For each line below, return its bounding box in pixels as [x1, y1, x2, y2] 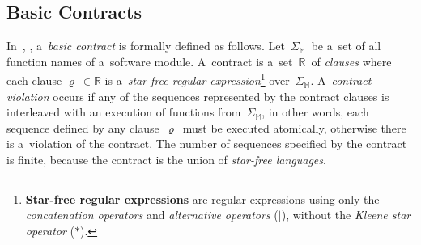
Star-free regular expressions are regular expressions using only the [25, 190, 380, 207]
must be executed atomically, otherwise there [182, 119, 406, 136]
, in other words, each [262, 103, 369, 120]
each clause [6, 72, 62, 89]
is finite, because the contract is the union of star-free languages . [6, 151, 326, 168]
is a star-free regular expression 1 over [104, 70, 290, 89]
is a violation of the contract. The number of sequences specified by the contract [6, 135, 407, 152]
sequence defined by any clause [6, 119, 159, 136]
